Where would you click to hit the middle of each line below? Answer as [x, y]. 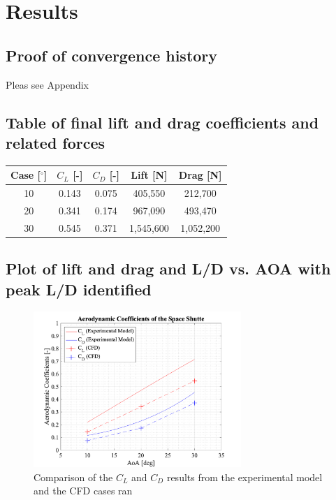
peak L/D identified [79, 289]
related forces [56, 142]
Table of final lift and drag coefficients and [162, 122]
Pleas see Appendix [47, 84]
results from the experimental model [244, 477]
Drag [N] [200, 175]
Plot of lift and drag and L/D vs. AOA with [168, 269]
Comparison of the [73, 477]
